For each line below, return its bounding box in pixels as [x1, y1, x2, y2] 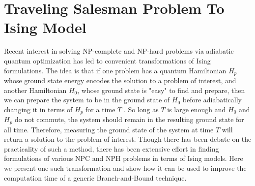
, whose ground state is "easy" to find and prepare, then [77, 85, 245, 95]
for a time [85, 104, 115, 114]
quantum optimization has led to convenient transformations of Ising [4, 55, 211, 65]
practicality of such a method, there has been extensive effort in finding [4, 143, 219, 154]
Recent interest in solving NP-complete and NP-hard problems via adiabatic [4, 46, 234, 56]
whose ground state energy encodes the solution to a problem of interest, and [4, 75, 236, 85]
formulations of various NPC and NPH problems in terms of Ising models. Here [4, 153, 243, 163]
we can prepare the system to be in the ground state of [4, 94, 170, 105]
